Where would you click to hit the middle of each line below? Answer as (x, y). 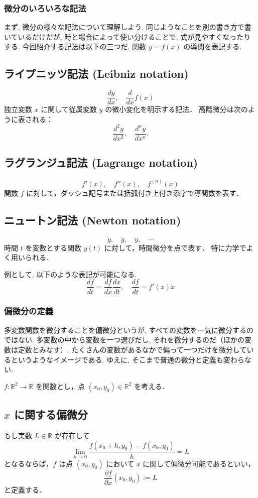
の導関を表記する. (213, 46)
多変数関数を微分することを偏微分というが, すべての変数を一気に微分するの (129, 330)
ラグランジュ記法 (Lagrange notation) (101, 162)
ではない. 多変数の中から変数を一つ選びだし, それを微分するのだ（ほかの (124, 340)
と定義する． (25, 489)
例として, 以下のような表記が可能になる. (71, 274)
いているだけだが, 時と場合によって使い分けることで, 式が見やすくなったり (127, 36)
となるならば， (29, 463)
